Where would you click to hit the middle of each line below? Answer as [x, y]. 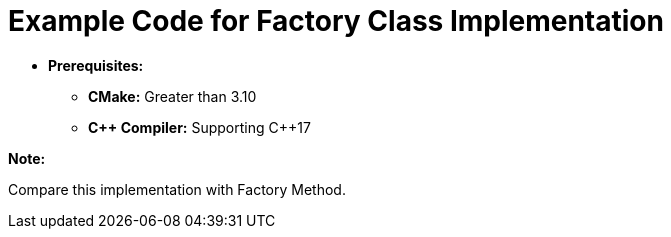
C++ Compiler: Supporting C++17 [199, 127]
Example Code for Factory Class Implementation [336, 21]
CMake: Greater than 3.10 [172, 96]
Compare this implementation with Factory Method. [177, 189]
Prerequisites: [96, 65]
